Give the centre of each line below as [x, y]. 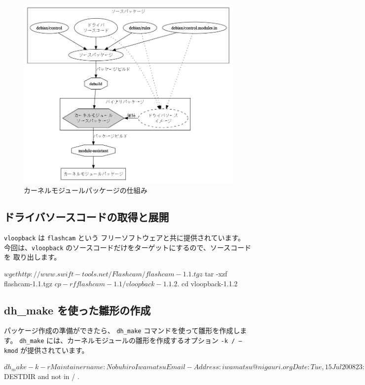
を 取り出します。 [33, 257]
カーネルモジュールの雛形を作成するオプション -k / [151, 340]
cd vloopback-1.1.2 [210, 283]
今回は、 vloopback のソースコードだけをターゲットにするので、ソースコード [128, 247]
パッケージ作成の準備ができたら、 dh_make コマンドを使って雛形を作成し [122, 330]
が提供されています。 [55, 350]
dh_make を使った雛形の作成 [77, 310]
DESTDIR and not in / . [42, 376]
